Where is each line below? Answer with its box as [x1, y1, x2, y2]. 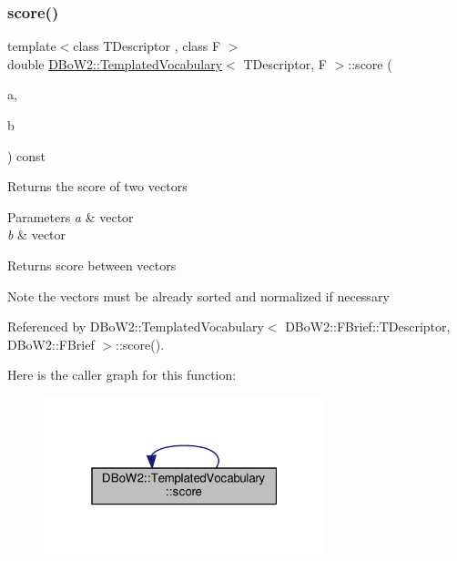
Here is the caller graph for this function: [7, 365, 237, 384]
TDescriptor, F [243, 54, 328, 73]
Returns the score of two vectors [7, 177, 188, 196]
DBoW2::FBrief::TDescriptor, [285, 317, 451, 336]
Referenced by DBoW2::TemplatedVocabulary [7, 317, 264, 336]
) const [7, 146, 46, 165]
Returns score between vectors [7, 255, 177, 274]
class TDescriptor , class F [73, 36, 221, 56]
